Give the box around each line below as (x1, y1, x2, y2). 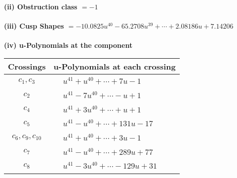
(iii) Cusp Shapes (4, 21, 64, 31)
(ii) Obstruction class (4, 1, 78, 11)
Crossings (8, 60, 46, 72)
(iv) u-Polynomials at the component (4, 40, 133, 50)
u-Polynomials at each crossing (53, 60, 176, 72)
